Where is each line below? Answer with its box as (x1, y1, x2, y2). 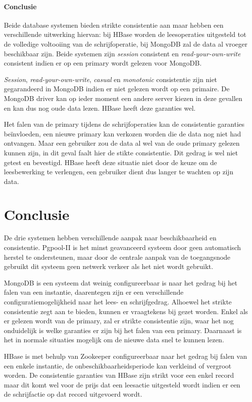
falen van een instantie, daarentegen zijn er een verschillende (4, 287, 184, 297)
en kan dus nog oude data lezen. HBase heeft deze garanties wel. (4, 102, 196, 113)
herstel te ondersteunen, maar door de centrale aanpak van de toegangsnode (4, 251, 231, 262)
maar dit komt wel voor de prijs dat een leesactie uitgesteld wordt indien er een (4, 379, 240, 389)
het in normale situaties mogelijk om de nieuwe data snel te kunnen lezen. (4, 335, 224, 345)
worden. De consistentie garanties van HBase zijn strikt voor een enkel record (4, 370, 234, 380)
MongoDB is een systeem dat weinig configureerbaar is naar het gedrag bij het (4, 277, 237, 287)
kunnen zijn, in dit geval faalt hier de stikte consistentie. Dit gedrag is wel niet (4, 147, 238, 157)
